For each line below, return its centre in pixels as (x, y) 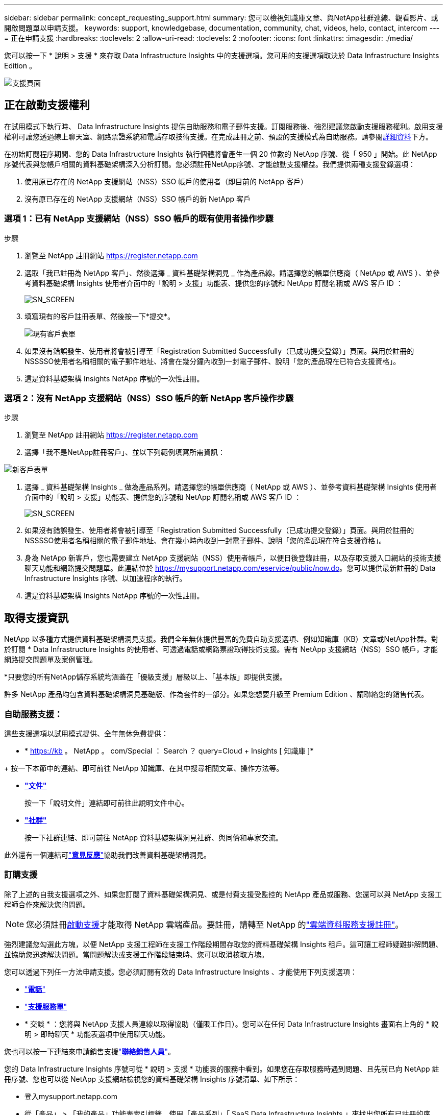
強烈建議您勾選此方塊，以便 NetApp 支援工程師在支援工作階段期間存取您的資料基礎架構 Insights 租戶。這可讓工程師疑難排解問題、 (224, 944)
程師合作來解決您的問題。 (47, 904)
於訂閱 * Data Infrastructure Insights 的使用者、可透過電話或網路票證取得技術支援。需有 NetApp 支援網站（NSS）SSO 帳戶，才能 (221, 649)
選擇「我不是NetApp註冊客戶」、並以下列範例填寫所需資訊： (125, 452)
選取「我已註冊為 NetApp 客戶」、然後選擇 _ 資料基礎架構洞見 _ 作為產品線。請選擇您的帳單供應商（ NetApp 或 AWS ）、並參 (232, 273)
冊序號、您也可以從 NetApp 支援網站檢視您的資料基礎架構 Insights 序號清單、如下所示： (152, 1079)
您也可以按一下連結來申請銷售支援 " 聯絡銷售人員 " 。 (90, 1051)
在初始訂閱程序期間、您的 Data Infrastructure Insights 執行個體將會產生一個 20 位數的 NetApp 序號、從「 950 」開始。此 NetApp (221, 154)
